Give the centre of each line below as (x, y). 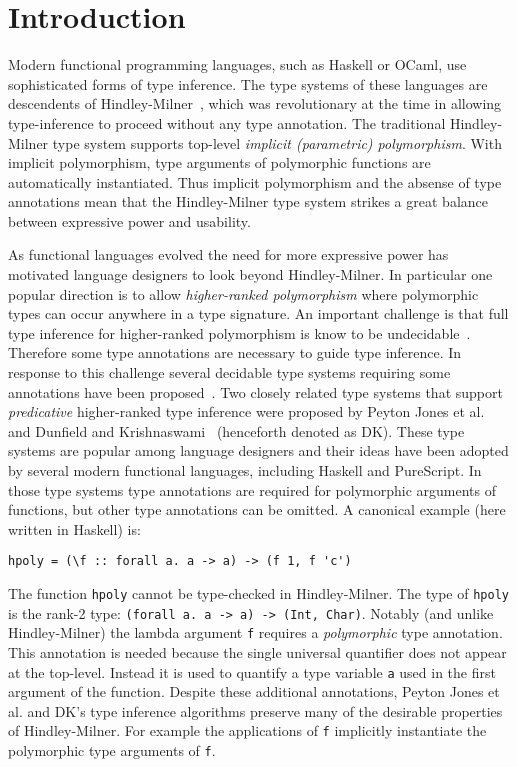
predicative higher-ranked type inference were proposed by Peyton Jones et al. (246, 411)
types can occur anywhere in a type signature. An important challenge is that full (258, 313)
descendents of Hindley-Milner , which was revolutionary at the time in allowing (255, 103)
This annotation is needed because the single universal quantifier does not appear (257, 652)
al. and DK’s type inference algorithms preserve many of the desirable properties (255, 710)
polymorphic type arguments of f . (112, 750)
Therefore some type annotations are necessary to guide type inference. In (235, 352)
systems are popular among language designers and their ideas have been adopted (258, 450)
